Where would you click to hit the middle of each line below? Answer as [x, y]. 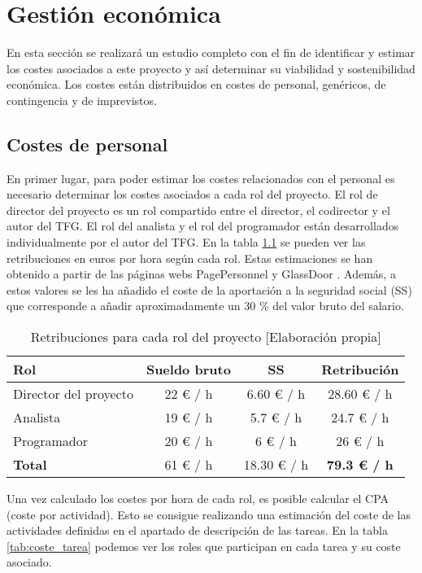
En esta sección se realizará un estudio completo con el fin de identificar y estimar [211, 52]
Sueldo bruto [188, 370]
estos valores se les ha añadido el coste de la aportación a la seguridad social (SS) [209, 289]
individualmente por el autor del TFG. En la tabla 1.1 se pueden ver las [186, 242]
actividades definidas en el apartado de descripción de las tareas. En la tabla [197, 530]
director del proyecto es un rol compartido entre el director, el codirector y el [198, 210]
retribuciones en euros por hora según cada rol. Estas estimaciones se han [190, 258]
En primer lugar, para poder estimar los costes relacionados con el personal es [201, 178]
